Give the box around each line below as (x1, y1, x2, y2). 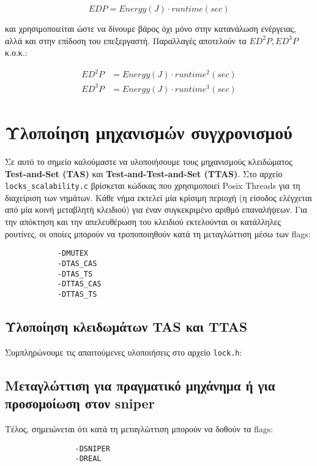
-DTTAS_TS (57, 289, 97, 299)
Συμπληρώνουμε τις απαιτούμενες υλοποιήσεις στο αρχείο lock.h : (5, 345, 242, 358)
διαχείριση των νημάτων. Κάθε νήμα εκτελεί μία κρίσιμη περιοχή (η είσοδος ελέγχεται (5, 191, 312, 204)
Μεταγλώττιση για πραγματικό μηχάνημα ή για (5, 375, 275, 394)
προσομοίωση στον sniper (5, 394, 155, 413)
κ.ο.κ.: (5, 46, 28, 59)
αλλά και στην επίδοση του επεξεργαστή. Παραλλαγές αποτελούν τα (5, 34, 247, 47)
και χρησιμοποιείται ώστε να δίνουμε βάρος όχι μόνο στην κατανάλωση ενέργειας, (5, 22, 296, 34)
